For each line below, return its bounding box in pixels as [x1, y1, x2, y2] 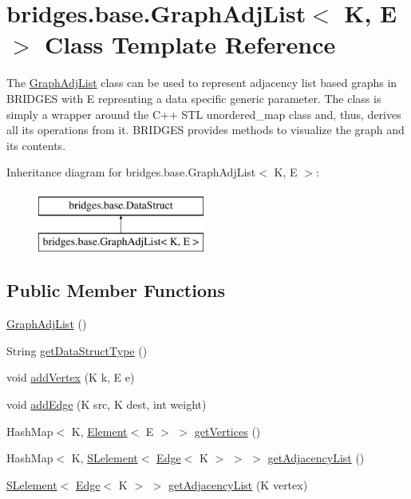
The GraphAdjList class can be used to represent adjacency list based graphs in [6, 74, 397, 91]
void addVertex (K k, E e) [6, 369, 135, 386]
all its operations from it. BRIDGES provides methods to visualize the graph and [6, 121, 405, 138]
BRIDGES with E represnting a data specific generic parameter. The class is [6, 89, 381, 106]
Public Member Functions [6, 278, 225, 303]
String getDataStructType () [6, 342, 148, 358]
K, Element [71, 422, 128, 439]
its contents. [6, 137, 66, 153]
